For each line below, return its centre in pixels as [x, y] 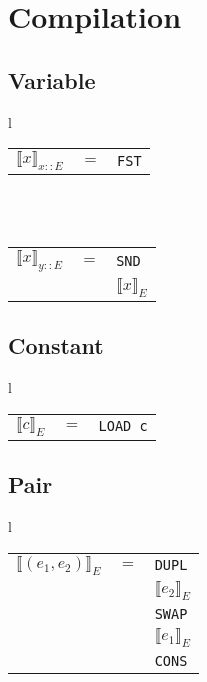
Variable [52, 79]
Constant [56, 345]
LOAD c [123, 426]
